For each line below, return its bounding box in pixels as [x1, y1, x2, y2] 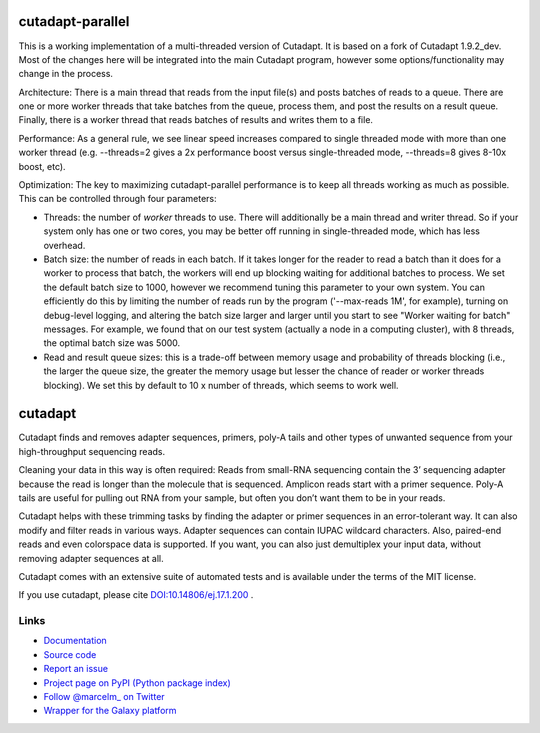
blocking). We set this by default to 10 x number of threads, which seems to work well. [43, 379, 399, 391]
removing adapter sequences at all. [18, 552, 164, 564]
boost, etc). [18, 160, 66, 172]
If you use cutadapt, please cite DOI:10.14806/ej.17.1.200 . [18, 589, 254, 601]
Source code [43, 648, 97, 660]
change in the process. [18, 68, 114, 80]
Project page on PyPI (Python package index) [43, 676, 232, 689]
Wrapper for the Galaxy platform [43, 705, 177, 717]
